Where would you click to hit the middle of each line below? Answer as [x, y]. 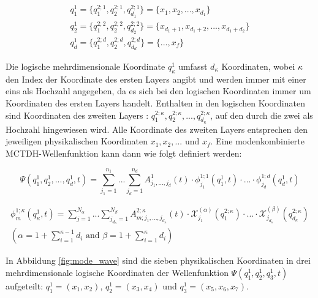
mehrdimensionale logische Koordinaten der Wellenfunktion [117, 272]
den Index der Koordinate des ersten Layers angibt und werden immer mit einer [156, 79]
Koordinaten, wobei [258, 66]
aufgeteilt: [25, 286]
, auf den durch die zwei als [262, 115]
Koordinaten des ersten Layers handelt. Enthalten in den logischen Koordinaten [155, 103]
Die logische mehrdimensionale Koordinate [85, 66]
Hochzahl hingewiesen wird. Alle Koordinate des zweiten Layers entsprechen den [157, 129]
